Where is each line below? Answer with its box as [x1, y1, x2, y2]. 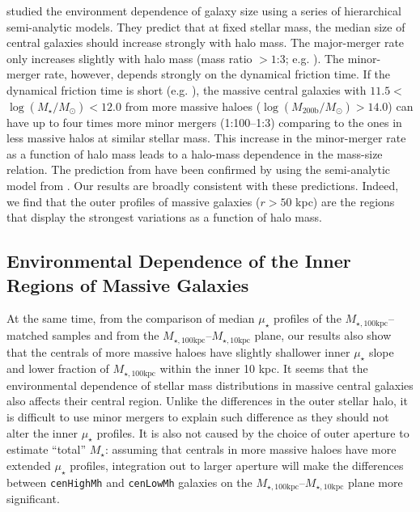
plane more [347, 473, 403, 490]
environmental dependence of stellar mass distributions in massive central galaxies [6, 376, 414, 393]
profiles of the [274, 310, 342, 327]
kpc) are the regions [295, 193, 395, 209]
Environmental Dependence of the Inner [6, 248, 351, 273]
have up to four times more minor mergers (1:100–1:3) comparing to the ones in [6, 113, 402, 130]
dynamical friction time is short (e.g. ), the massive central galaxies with [6, 81, 367, 98]
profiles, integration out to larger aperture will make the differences [70, 456, 404, 473]
